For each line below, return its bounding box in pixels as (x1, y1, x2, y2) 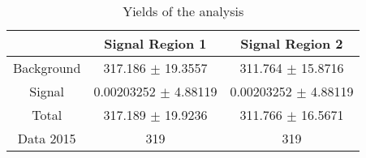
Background (13, 58, 81, 77)
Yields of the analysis (123, 2, 244, 20)
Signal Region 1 (104, 34, 207, 53)
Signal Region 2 (240, 34, 343, 53)
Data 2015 (17, 129, 76, 147)
